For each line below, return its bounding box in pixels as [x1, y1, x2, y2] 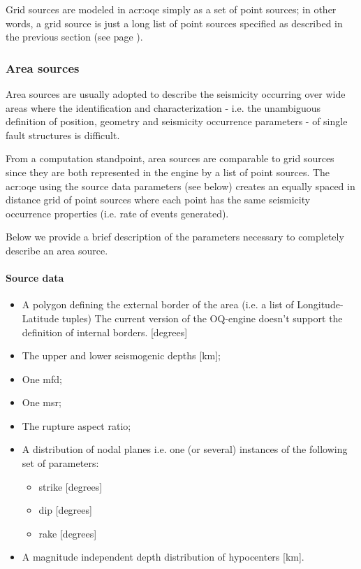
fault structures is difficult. [6, 127, 120, 142]
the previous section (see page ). [6, 29, 143, 44]
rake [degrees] [38, 526, 97, 540]
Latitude [22, 310, 59, 325]
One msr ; [22, 395, 61, 410]
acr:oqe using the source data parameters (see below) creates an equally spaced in [6, 178, 355, 193]
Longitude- [297, 297, 344, 312]
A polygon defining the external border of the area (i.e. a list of [22, 297, 294, 312]
